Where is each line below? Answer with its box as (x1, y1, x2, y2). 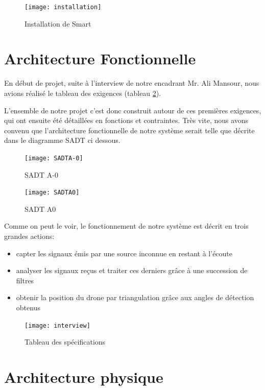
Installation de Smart (25, 18, 91, 29)
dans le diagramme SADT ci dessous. (4, 135, 121, 145)
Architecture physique (4, 367, 163, 387)
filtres (16, 275, 34, 285)
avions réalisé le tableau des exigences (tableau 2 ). (4, 87, 161, 98)
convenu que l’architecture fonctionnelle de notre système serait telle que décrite (4, 125, 255, 135)
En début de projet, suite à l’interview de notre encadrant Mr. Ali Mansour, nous (4, 78, 259, 88)
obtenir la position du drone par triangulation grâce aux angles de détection (16, 292, 254, 303)
